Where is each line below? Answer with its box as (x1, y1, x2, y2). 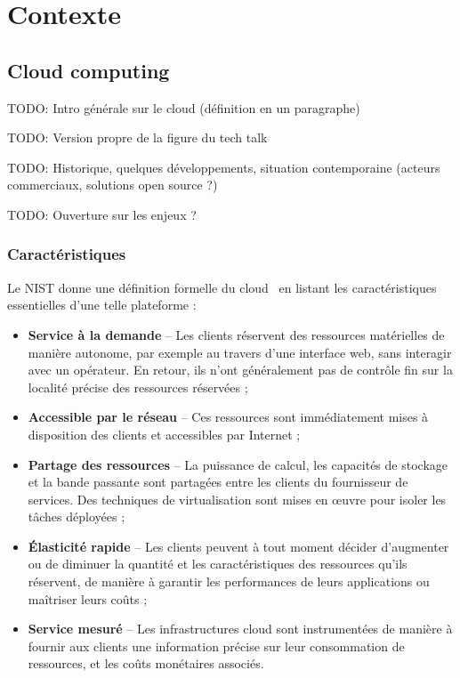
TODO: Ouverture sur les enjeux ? (7, 205, 197, 223)
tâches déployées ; (28, 507, 125, 526)
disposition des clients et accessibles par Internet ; (28, 424, 301, 443)
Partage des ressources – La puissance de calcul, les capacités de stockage (28, 455, 448, 473)
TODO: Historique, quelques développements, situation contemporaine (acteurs (7, 157, 440, 176)
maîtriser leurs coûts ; (28, 589, 148, 608)
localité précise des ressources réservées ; (28, 377, 248, 396)
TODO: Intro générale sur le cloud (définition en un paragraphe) (7, 98, 360, 117)
